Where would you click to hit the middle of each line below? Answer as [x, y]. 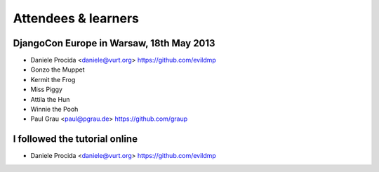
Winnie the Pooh [54, 110]
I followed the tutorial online [75, 139]
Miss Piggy [47, 90]
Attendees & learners [76, 18]
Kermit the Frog [53, 79]
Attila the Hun [50, 99]
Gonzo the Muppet [58, 70]
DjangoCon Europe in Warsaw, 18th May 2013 [114, 43]
